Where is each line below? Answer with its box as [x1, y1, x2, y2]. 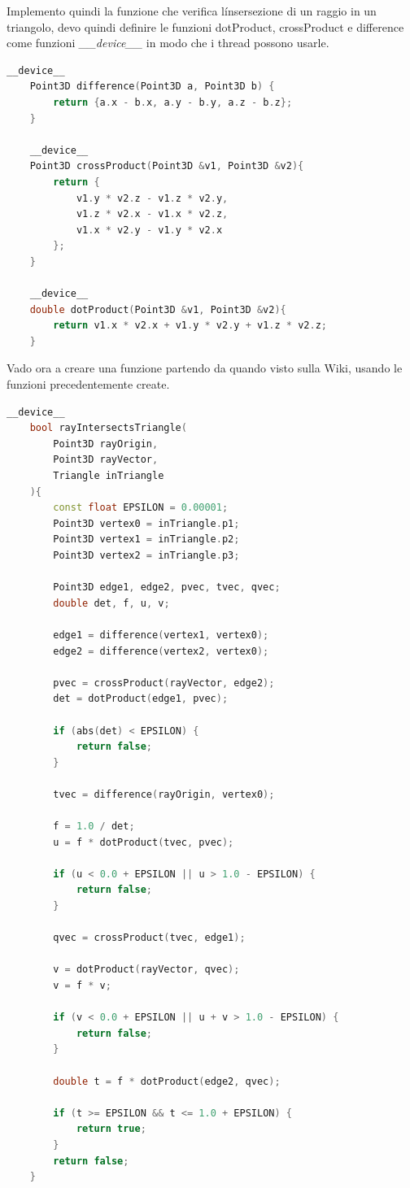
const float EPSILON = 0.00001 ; [53, 502, 229, 514]
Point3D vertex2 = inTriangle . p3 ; [53, 550, 240, 561]
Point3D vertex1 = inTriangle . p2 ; [53, 533, 240, 546]
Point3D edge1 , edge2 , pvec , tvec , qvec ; [53, 581, 281, 594]
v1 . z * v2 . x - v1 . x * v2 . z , [76, 208, 229, 220]
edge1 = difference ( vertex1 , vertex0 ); [53, 629, 269, 641]
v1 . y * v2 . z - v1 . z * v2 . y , [76, 192, 229, 204]
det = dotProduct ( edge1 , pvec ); [53, 693, 229, 705]
